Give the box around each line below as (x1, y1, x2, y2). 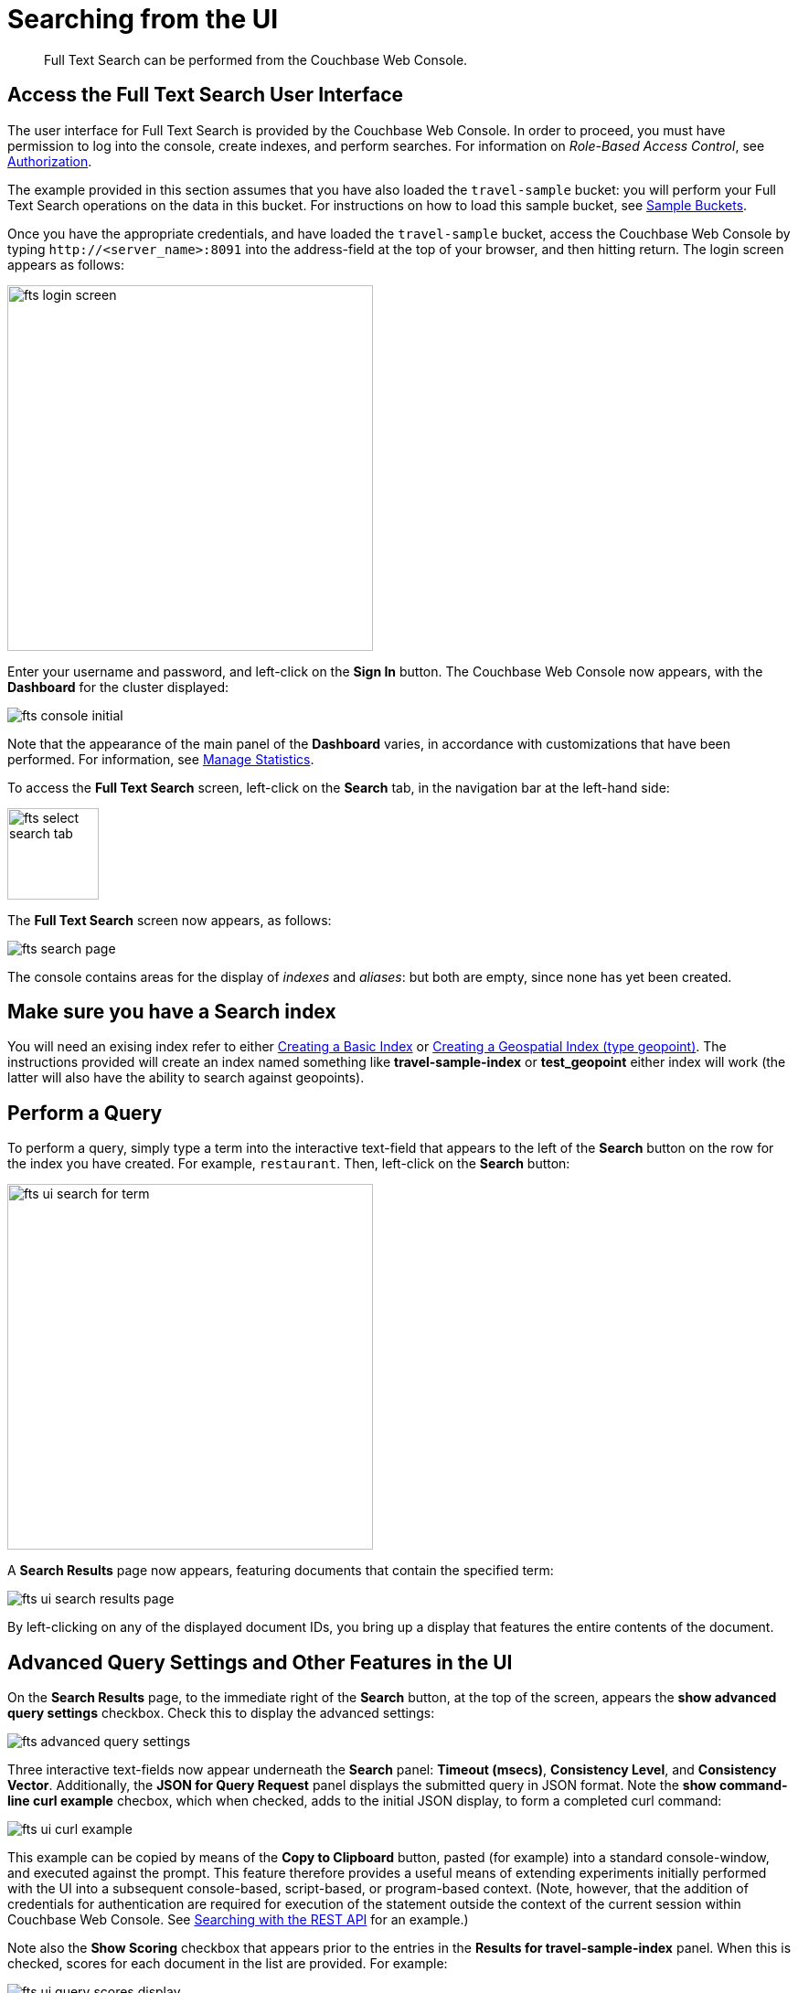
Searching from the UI (7, 4, 279, 35)
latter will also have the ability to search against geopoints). (7, 1070, 365, 1086)
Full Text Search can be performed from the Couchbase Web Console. (44, 51, 468, 68)
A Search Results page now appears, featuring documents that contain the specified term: (7, 1562, 554, 1579)
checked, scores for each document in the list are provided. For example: (7, 1956, 448, 1972)
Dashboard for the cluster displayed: (7, 678, 229, 695)
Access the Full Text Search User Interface (7, 83, 404, 107)
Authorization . (7, 153, 92, 169)
